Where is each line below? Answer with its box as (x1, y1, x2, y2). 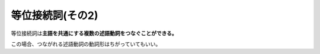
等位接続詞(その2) (11, 9, 98, 22)
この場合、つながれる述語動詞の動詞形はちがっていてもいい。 (11, 40, 161, 47)
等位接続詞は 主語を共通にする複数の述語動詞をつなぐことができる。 (11, 30, 177, 37)
